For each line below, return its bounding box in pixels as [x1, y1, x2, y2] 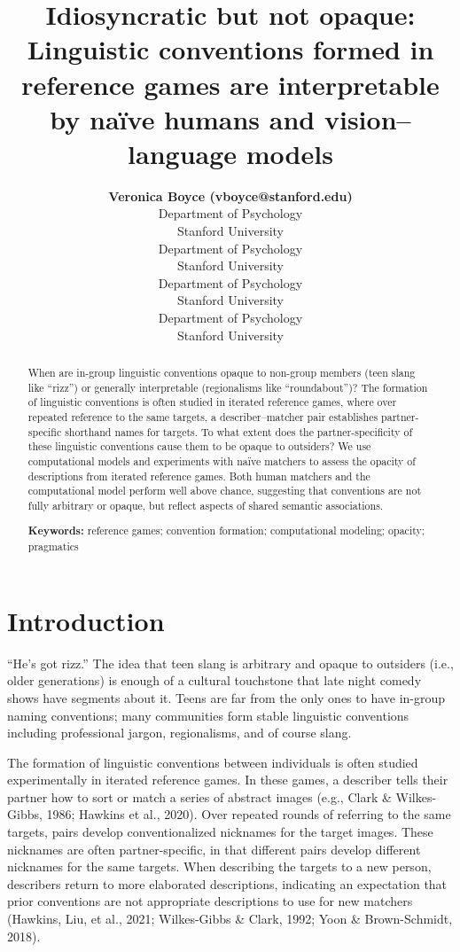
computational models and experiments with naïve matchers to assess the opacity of [27, 453, 416, 468]
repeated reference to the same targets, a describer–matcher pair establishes [27, 409, 378, 424]
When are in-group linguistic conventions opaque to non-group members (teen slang [27, 365, 416, 380]
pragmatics [27, 539, 79, 554]
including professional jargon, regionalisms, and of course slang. [7, 723, 352, 742]
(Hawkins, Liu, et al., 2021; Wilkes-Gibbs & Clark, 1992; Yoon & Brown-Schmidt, [7, 909, 453, 928]
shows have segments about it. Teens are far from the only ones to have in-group [7, 688, 446, 706]
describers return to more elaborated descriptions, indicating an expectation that [7, 874, 448, 893]
